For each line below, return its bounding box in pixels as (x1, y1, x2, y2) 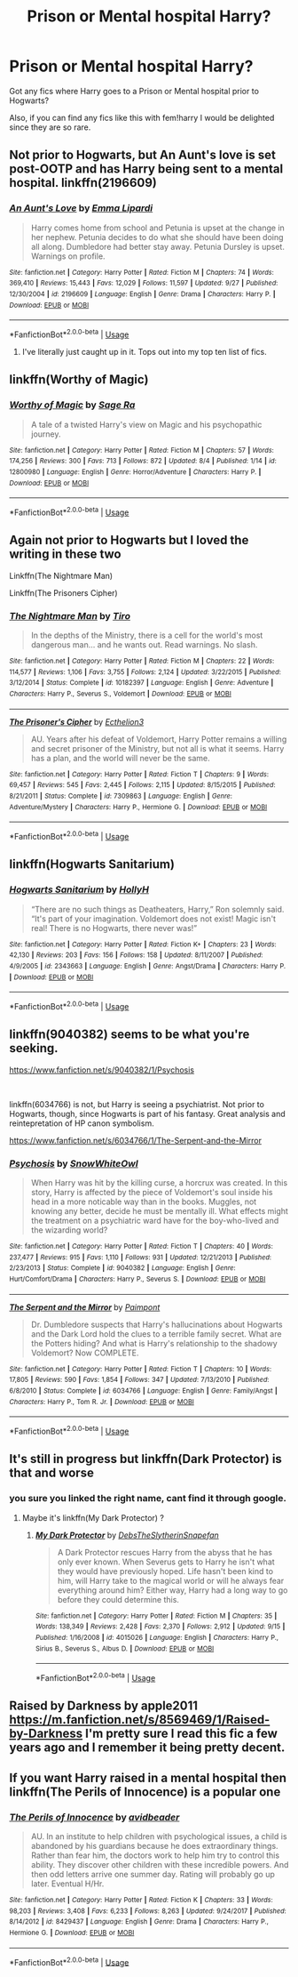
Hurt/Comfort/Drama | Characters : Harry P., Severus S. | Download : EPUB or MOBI (9, 1274, 266, 1283)
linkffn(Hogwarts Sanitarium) (9, 856, 176, 872)
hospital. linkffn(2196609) (9, 175, 158, 190)
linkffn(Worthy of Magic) (9, 372, 149, 388)
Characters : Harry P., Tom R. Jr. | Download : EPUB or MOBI (9, 1397, 195, 1406)
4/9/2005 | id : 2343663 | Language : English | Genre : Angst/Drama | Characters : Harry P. (9, 961, 286, 970)
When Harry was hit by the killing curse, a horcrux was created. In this (30, 1177, 288, 1188)
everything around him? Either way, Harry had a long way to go (57, 1585, 288, 1595)
